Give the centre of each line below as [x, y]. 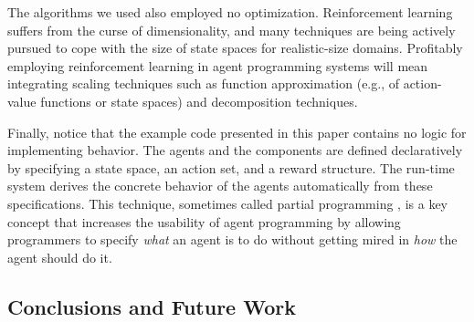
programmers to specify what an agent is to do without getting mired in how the [232, 239]
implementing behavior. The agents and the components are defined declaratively [235, 150]
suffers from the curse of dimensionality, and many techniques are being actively [232, 30]
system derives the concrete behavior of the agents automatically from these [220, 186]
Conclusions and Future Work [152, 306]
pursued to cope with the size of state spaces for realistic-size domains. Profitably [235, 48]
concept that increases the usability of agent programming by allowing [204, 221]
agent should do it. [60, 257]
